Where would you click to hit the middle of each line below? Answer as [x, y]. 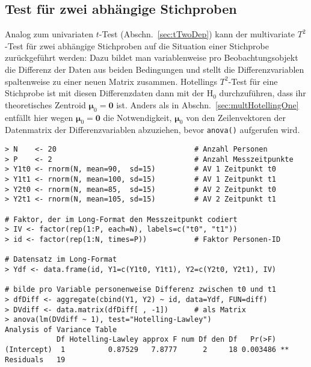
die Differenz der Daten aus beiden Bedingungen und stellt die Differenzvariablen [155, 69]
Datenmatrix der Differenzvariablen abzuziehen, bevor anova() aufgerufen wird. [152, 130]
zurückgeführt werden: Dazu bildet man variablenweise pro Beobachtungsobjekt [152, 57]
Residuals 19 [35, 359]
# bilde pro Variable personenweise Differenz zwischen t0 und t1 [141, 290]
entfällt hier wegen [39, 117]
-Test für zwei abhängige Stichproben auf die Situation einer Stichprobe [137, 45]
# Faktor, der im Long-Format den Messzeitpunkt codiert [121, 219]
